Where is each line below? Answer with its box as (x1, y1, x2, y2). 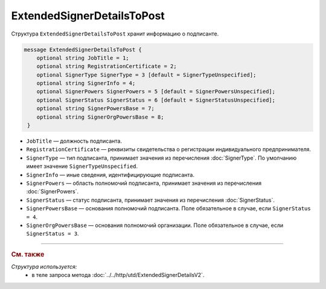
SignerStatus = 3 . (26, 230, 79, 237)
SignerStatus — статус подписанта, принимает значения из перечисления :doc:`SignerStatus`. (26, 196, 275, 204)
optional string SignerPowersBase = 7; (36, 105, 155, 112)
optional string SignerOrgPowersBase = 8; (36, 113, 164, 120)
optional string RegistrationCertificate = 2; (36, 63, 177, 70)
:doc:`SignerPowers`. (26, 188, 79, 195)
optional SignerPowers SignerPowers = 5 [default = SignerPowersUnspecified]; (36, 88, 276, 95)
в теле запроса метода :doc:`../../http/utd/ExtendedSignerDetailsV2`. (31, 272, 205, 279)
